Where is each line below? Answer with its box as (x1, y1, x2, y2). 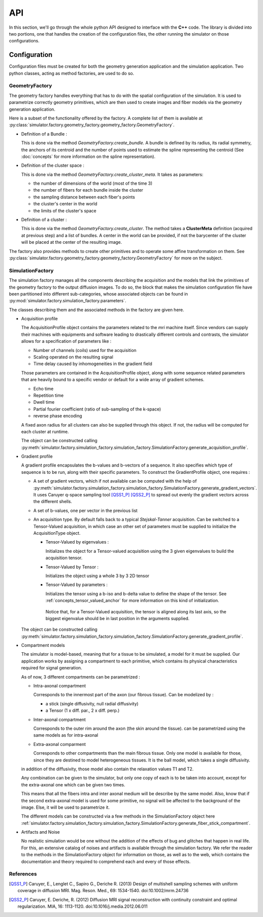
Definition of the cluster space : (21, 162, 85, 168)
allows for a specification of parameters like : (21, 338, 112, 344)
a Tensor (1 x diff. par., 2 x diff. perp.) (45, 707, 120, 714)
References (9, 871, 37, 878)
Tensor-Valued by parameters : (45, 582, 108, 587)
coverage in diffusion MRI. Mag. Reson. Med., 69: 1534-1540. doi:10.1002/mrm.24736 (18, 888, 189, 894)
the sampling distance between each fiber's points (33, 194, 135, 200)
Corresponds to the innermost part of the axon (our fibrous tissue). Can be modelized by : (33, 692, 214, 698)
